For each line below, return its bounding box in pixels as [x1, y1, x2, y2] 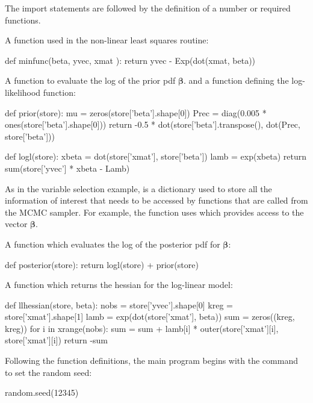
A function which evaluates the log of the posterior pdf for [5, 237, 220, 250]
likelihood [5, 86, 41, 98]
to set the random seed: [5, 366, 92, 378]
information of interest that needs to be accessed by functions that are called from [5, 194, 308, 207]
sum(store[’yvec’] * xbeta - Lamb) [5, 161, 130, 174]
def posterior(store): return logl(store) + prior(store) [5, 258, 199, 270]
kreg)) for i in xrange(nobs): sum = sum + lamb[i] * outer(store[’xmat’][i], [5, 322, 279, 334]
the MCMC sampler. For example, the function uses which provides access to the [5, 205, 304, 218]
